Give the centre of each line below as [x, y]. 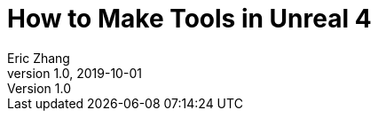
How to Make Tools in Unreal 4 [189, 19]
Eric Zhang [39, 58]
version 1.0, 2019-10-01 [75, 73]
